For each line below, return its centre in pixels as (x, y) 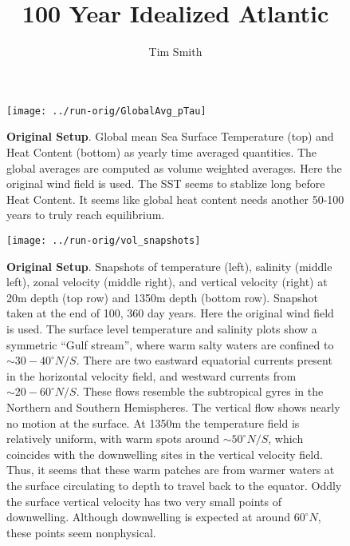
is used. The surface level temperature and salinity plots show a (162, 328)
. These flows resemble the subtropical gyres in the (200, 391)
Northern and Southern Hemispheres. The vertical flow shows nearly (173, 407)
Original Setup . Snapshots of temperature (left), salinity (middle (169, 266)
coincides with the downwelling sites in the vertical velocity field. (165, 454)
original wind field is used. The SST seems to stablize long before (166, 183)
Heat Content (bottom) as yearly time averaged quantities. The (162, 151)
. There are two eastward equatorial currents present (204, 360)
